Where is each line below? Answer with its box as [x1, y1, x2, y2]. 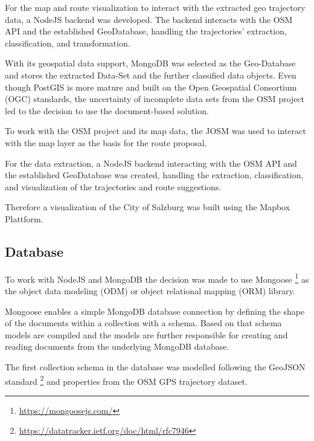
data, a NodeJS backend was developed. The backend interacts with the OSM [5, 13, 293, 25]
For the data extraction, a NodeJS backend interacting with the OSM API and [5, 156, 297, 169]
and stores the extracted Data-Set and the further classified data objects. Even [5, 68, 296, 81]
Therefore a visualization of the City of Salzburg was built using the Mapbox [5, 201, 290, 213]
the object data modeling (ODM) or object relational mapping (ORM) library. [5, 284, 295, 297]
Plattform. [5, 212, 43, 225]
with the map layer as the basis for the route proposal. [5, 136, 207, 149]
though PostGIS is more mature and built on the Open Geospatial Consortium [5, 80, 297, 93]
